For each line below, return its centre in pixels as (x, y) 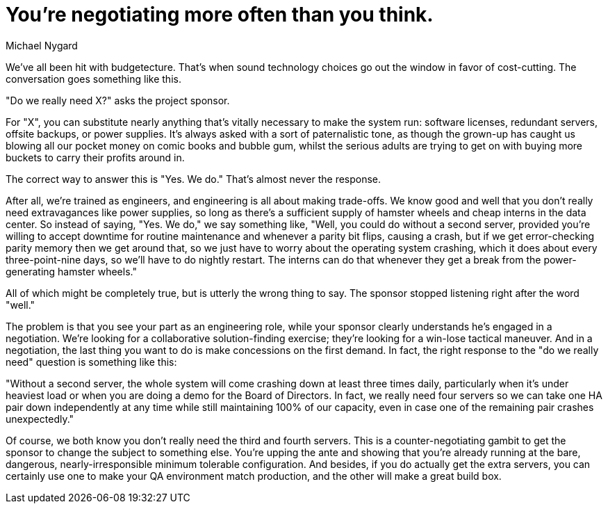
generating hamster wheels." (71, 271)
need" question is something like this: (91, 362)
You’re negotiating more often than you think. (220, 15)
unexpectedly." (40, 419)
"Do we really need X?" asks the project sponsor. (118, 100)
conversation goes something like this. (93, 79)
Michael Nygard (42, 45)
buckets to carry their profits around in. (95, 157)
